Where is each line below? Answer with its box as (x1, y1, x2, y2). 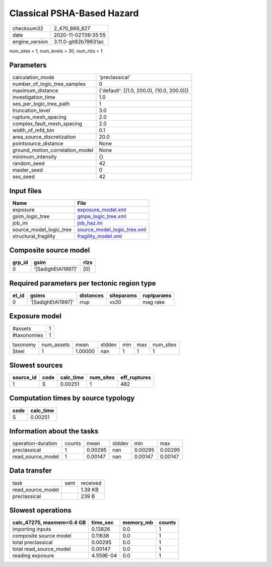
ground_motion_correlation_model (12, 147, 94, 154)
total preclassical (12, 539, 53, 546)
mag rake (143, 299, 165, 305)
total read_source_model (12, 545, 71, 552)
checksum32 (12, 25, 44, 32)
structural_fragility (12, 233, 55, 240)
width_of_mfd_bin (12, 127, 55, 134)
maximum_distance (12, 87, 58, 94)
